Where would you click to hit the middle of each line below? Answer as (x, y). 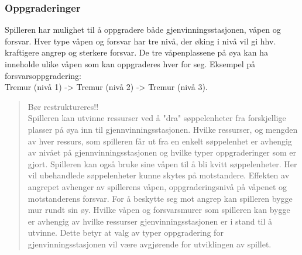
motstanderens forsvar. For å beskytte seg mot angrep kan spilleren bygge (160, 198)
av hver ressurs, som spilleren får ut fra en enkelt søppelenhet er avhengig (160, 141)
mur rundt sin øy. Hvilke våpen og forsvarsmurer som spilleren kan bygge (159, 210)
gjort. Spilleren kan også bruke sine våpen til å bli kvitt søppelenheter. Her (162, 163)
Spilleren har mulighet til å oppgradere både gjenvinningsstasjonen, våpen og (143, 30)
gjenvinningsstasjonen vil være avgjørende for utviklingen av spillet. (150, 244)
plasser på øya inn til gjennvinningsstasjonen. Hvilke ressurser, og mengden (163, 129)
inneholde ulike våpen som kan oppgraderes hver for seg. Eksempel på (130, 64)
